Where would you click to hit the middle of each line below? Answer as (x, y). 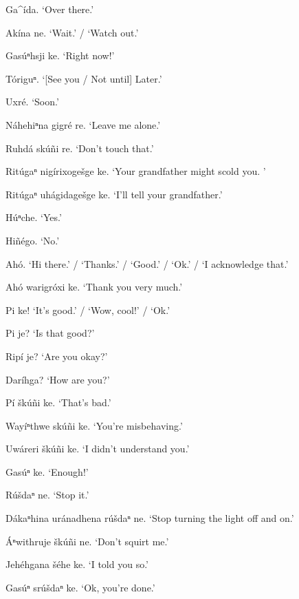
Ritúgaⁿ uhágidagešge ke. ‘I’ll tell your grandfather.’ (114, 194)
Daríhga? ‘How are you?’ (58, 379)
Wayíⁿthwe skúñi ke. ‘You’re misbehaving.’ (94, 425)
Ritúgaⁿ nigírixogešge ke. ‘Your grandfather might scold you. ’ (136, 171)
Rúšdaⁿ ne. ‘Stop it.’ (47, 495)
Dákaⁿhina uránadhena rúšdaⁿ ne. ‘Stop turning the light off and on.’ (150, 518)
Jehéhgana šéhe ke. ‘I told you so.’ (77, 564)
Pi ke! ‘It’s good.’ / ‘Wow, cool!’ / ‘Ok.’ (88, 309)
